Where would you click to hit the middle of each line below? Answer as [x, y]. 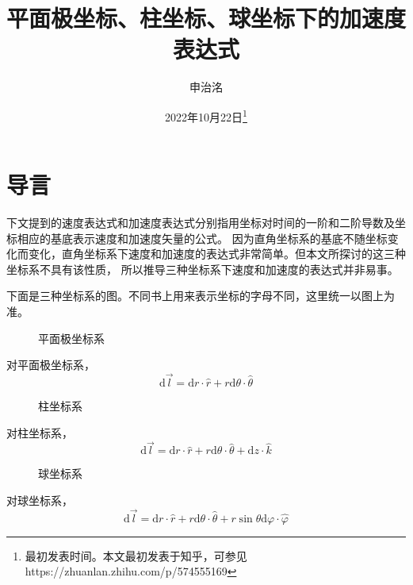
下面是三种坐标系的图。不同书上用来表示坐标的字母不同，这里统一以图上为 [201, 296]
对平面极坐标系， [51, 365]
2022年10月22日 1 [206, 115]
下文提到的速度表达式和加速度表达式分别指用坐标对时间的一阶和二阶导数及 [201, 223]
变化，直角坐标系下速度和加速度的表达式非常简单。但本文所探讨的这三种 [217, 254]
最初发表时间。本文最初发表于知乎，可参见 [136, 555]
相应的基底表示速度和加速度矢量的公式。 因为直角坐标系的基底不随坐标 [202, 238]
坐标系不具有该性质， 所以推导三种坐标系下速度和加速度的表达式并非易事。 [203, 269]
